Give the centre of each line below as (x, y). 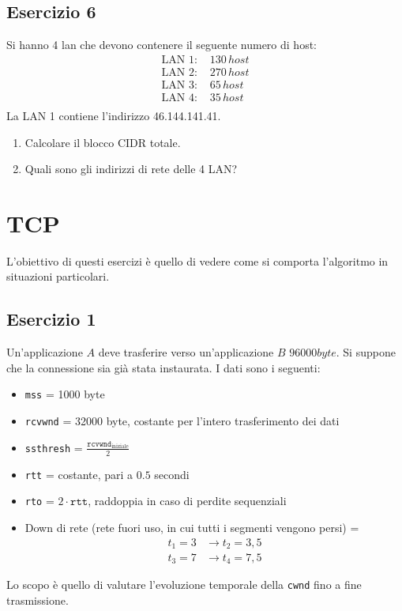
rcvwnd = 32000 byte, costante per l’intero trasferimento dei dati (182, 421)
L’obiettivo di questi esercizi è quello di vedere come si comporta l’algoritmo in (197, 260)
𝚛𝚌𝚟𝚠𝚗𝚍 (100, 444)
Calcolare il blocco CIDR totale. (103, 142)
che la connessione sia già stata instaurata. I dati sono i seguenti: (163, 367)
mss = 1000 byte (65, 394)
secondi (172, 474)
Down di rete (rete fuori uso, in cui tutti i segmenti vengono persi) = (192, 527)
